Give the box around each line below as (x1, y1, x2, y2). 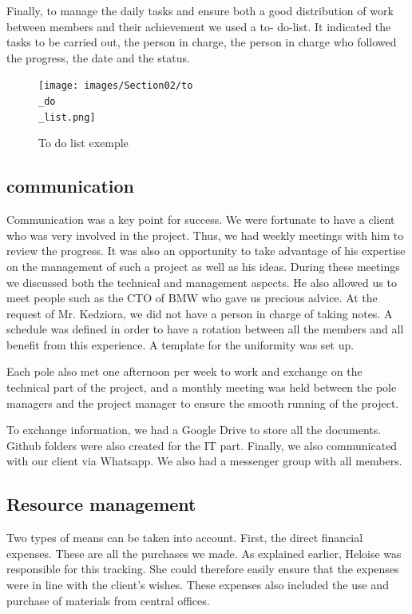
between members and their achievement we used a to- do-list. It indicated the (6, 18, 391, 34)
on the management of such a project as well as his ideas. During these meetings (6, 257, 400, 274)
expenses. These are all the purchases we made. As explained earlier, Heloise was (6, 544, 402, 561)
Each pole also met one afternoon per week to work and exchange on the (6, 363, 362, 380)
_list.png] (38, 111, 96, 123)
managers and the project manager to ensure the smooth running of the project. (6, 394, 399, 411)
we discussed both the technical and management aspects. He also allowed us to (6, 273, 397, 290)
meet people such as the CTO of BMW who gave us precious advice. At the (6, 289, 378, 306)
